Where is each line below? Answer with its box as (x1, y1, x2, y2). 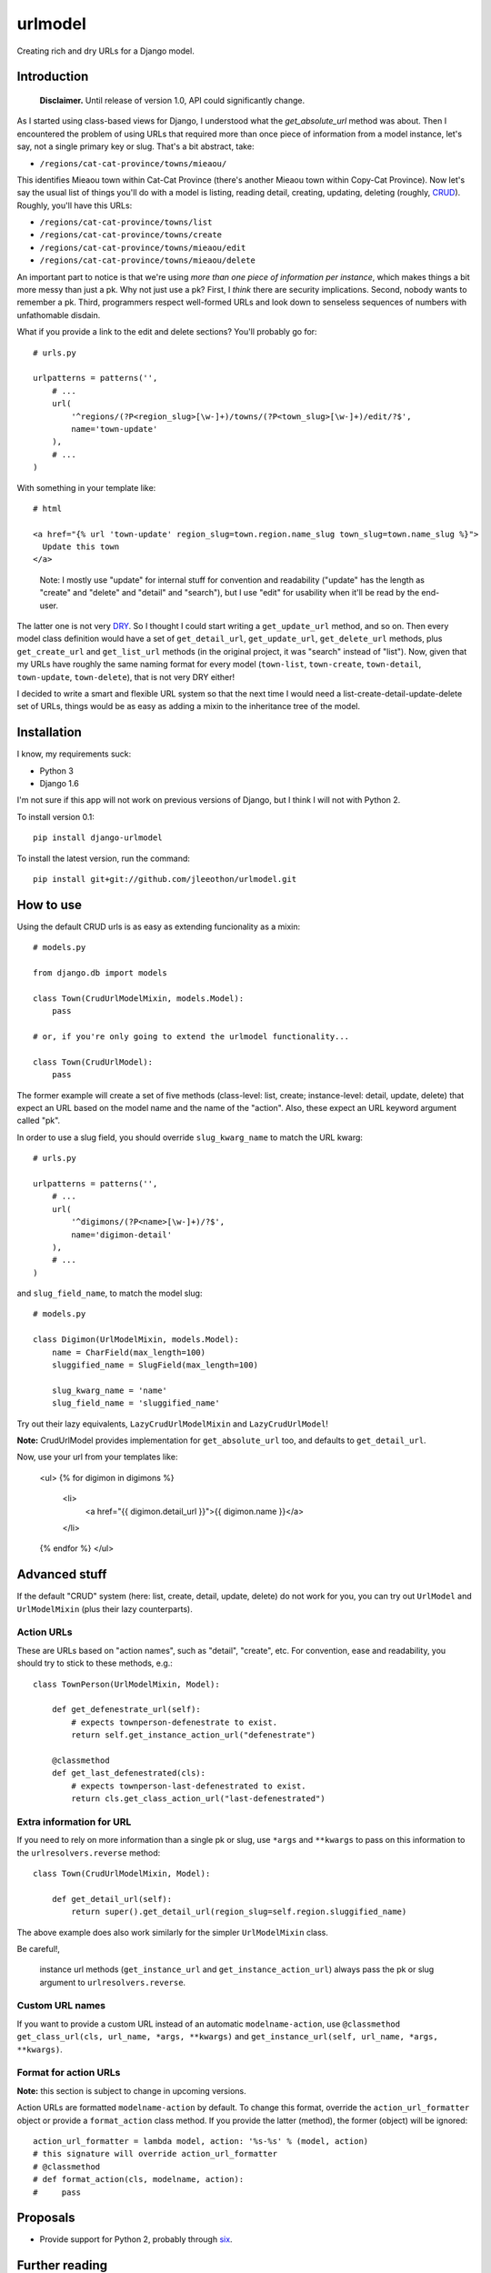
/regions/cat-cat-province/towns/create (39, 230, 223, 240)
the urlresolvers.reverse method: (16, 1847, 161, 1858)
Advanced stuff (16, 1567, 107, 1582)
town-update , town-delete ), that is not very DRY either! (16, 671, 235, 682)
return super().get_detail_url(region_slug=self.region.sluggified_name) (71, 1907, 407, 1918)
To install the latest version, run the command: (16, 853, 191, 864)
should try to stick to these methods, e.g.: (16, 1657, 173, 1668)
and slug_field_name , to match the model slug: (16, 1287, 203, 1299)
